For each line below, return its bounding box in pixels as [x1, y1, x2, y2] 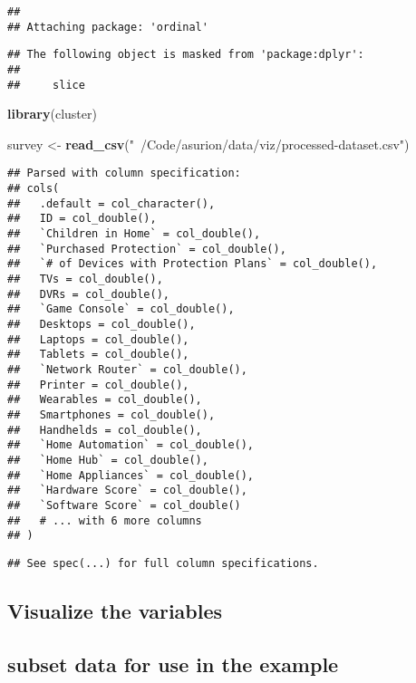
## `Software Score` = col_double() [7, 498, 241, 512]
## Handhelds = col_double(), [7, 423, 202, 437]
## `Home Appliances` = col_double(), [7, 468, 255, 482]
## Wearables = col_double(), [7, 393, 202, 407]
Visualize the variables [7, 596, 223, 624]
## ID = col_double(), [7, 212, 157, 226]
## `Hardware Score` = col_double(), [7, 484, 247, 497]
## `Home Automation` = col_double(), [7, 438, 255, 452]
